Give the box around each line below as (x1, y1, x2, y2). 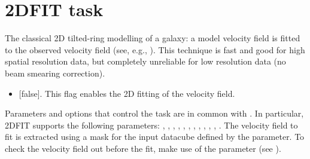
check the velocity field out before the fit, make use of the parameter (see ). (5, 142, 281, 154)
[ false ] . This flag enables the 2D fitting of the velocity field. (19, 87, 235, 99)
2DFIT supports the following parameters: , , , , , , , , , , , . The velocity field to (5, 118, 298, 131)
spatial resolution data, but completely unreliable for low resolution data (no (5, 55, 286, 68)
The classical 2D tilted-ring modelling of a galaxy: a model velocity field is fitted (5, 32, 300, 44)
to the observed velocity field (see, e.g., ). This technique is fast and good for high (5, 43, 305, 56)
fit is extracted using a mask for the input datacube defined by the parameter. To (5, 130, 305, 143)
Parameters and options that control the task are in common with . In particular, (5, 107, 304, 120)
